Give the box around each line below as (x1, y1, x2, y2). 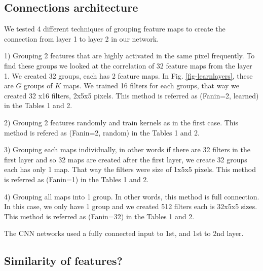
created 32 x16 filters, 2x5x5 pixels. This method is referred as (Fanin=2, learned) (4, 90, 259, 100)
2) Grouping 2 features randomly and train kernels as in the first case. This (4, 117, 239, 127)
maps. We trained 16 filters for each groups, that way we (63, 80, 240, 91)
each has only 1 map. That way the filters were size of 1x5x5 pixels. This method (4, 164, 256, 175)
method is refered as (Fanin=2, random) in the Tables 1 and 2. (4, 127, 200, 138)
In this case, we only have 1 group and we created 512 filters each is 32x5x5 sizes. (4, 201, 257, 212)
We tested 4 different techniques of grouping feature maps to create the (4, 23, 226, 34)
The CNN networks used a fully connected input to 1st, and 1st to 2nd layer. (4, 228, 244, 239)
